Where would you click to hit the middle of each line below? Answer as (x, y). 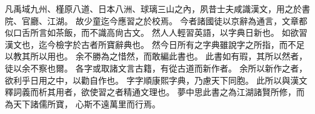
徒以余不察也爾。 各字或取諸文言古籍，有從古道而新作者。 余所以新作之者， (156, 68)
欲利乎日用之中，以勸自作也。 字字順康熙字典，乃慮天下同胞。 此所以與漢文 (156, 80)
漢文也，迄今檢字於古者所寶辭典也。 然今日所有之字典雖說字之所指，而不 (151, 44)
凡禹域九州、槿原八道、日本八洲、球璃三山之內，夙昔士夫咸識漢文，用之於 (153, 8)
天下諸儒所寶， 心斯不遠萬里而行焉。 (87, 103)
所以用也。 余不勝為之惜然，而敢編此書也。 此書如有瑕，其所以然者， (169, 56)
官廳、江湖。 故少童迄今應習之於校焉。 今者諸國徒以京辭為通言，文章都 (164, 20)
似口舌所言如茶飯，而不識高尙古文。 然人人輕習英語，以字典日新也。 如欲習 (156, 32)
